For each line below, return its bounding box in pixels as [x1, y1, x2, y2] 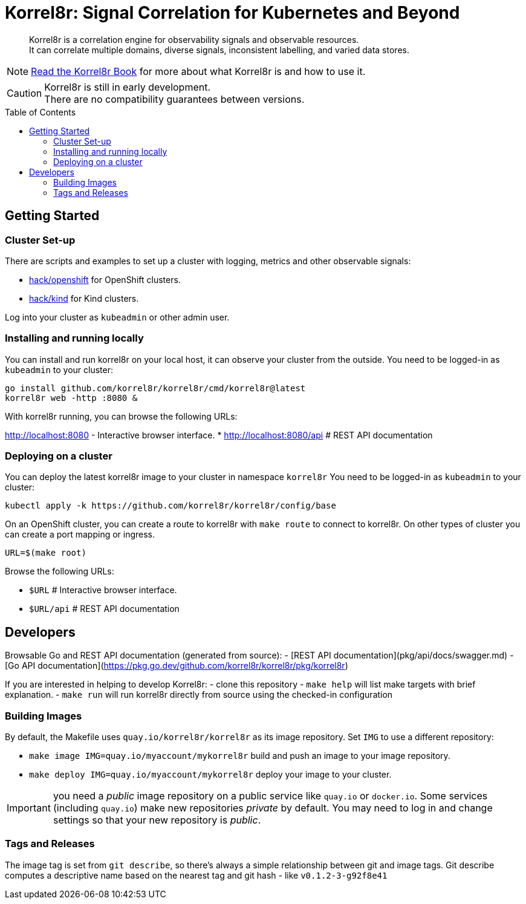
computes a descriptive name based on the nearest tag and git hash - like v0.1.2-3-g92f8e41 [5, 870, 388, 880]
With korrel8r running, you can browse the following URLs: [5, 411, 238, 421]
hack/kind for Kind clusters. [29, 293, 139, 304]
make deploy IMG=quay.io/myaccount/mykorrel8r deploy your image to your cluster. [29, 769, 392, 780]
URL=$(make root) [5, 548, 86, 558]
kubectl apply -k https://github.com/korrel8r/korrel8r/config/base [5, 501, 336, 511]
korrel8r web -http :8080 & [5, 392, 138, 403]
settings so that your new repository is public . [53, 814, 261, 827]
